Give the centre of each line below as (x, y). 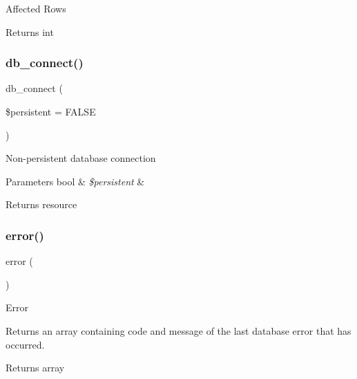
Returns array (35, 368)
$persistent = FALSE (51, 111)
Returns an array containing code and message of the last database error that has (178, 330)
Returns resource (41, 204)
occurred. (25, 344)
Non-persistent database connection (81, 158)
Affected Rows (36, 8)
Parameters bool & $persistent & (75, 181)
